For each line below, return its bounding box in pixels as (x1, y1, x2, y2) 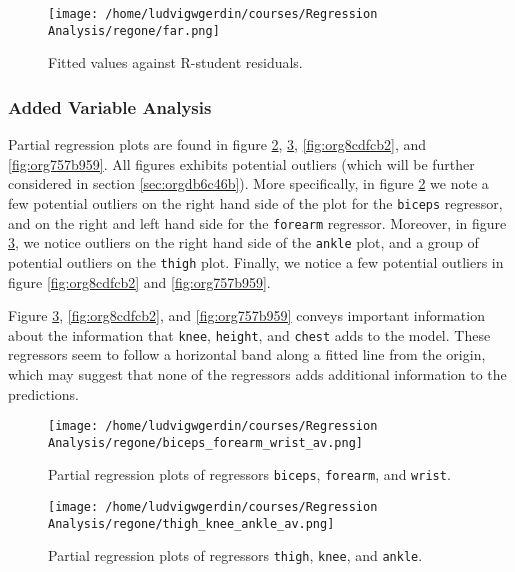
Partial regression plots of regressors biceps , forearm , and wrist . (48, 464, 451, 485)
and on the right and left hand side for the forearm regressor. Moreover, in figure (8, 212, 507, 233)
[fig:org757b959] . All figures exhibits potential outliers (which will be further (8, 153, 475, 174)
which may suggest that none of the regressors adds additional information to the (8, 363, 507, 384)
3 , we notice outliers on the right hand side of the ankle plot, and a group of (8, 232, 479, 253)
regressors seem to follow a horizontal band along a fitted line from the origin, (8, 344, 486, 365)
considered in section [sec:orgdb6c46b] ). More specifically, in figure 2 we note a (8, 173, 489, 194)
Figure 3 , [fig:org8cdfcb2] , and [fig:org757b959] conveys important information (8, 305, 485, 326)
